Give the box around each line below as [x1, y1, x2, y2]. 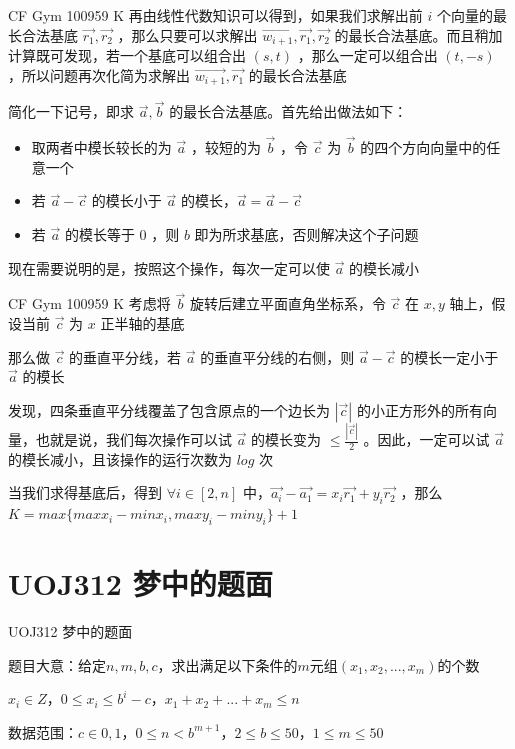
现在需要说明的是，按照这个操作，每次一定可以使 [8, 257, 330, 278]
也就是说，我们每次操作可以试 [35, 429, 232, 449]
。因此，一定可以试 [363, 429, 490, 449]
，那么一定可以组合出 [297, 45, 438, 66]
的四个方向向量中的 [360, 137, 487, 158]
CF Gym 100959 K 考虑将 [8, 293, 171, 314]
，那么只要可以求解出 [117, 24, 258, 45]
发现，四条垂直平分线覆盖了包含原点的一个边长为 [8, 399, 330, 420]
